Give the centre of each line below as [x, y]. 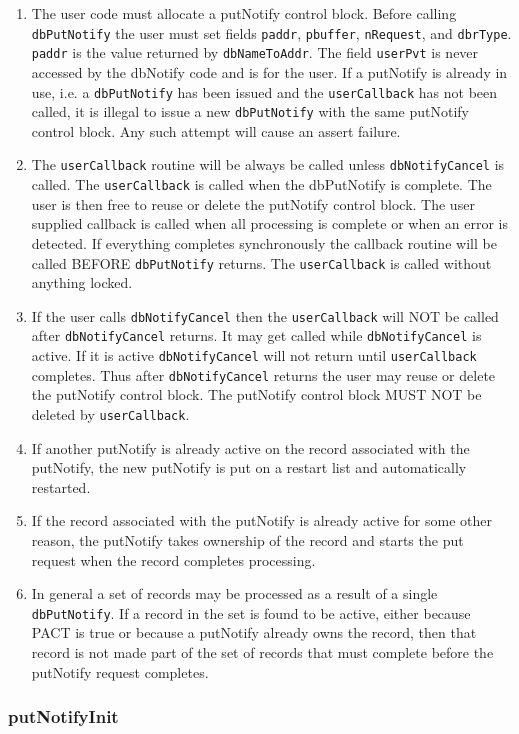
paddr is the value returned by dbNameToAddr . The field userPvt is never [255, 52]
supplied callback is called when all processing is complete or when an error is [270, 223]
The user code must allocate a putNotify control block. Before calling [244, 13]
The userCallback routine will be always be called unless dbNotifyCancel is [268, 164]
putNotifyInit [63, 716]
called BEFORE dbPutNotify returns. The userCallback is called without [261, 262]
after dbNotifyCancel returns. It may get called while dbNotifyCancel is [256, 335]
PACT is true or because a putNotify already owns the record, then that [254, 632]
